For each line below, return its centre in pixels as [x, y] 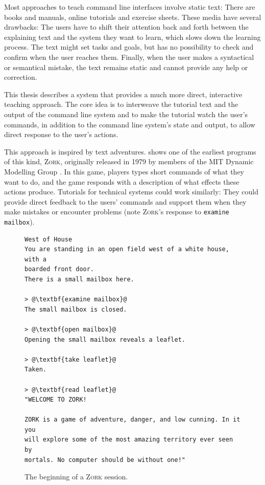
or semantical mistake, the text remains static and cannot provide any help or [126, 67]
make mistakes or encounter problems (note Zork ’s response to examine [117, 212]
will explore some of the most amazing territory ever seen [129, 440]
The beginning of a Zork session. [76, 477]
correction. [21, 77]
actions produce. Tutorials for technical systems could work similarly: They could [131, 192]
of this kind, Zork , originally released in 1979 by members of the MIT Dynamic [129, 161]
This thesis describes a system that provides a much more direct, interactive [123, 94]
